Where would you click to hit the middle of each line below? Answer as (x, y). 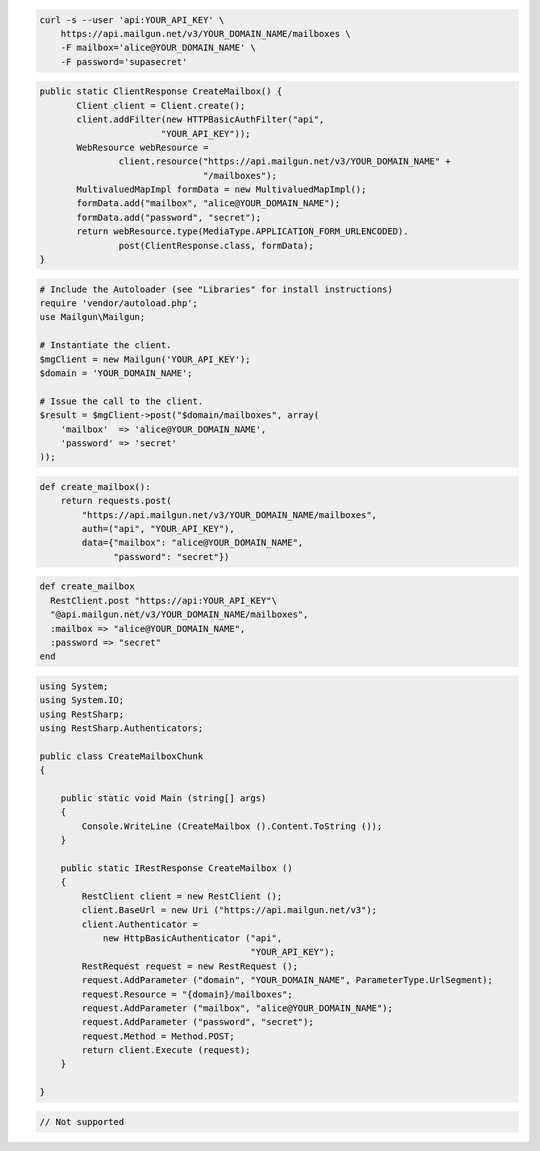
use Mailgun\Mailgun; (92, 317)
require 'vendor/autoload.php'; (119, 303)
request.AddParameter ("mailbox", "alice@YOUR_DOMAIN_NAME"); (237, 1008)
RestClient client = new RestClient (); (182, 896)
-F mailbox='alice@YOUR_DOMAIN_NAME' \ (158, 48)
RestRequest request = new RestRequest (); (190, 966)
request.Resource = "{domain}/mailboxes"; (187, 994)
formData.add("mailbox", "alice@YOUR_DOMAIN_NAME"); (208, 203)
